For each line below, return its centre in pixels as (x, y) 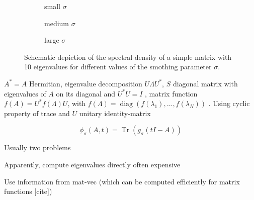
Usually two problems (37, 147)
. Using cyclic (229, 103)
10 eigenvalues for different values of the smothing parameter (118, 67)
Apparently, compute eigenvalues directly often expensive (92, 164)
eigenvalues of (25, 93)
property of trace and (37, 113)
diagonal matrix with (205, 83)
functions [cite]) (28, 191)
